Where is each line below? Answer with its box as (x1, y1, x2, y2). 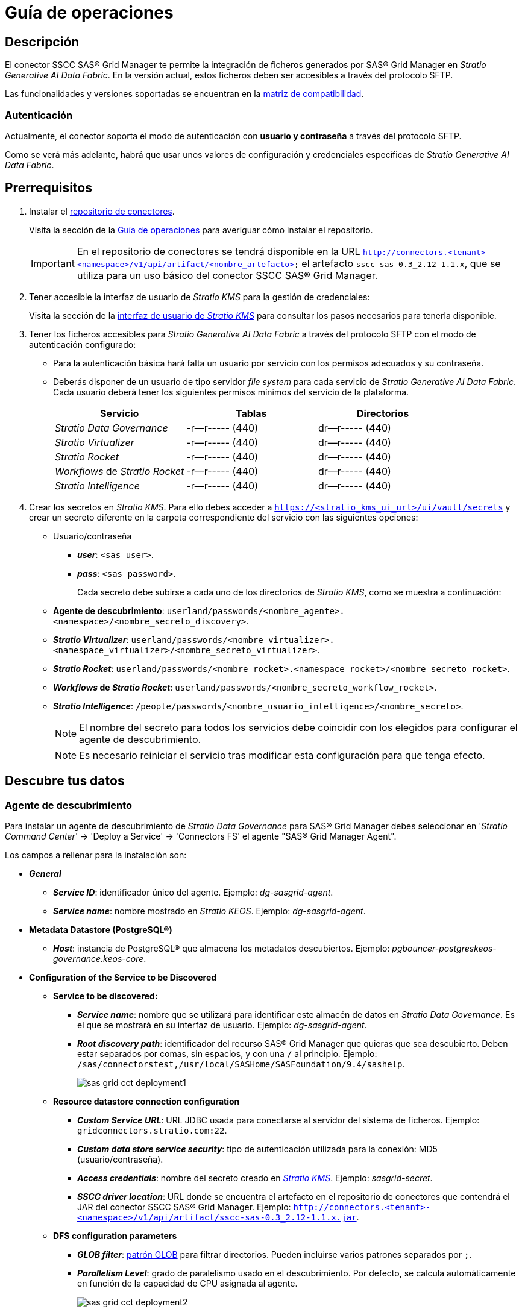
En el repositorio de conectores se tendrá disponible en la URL (77, 245, 360, 257)
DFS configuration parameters (53, 1230, 177, 1241)
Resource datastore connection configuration (53, 1096, 240, 1106)
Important (31, 257, 75, 269)
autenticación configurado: (29, 339, 136, 350)
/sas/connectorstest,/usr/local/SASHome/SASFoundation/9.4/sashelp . (77, 1058, 405, 1069)
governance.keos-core (53, 953, 144, 964)
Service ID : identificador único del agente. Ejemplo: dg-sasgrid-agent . (53, 887, 333, 897)
